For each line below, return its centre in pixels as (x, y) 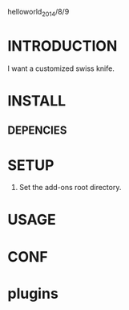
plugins (33, 293)
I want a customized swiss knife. (61, 68)
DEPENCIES (37, 131)
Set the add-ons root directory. (70, 188)
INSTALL (37, 101)
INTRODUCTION (62, 45)
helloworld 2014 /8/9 (38, 13)
